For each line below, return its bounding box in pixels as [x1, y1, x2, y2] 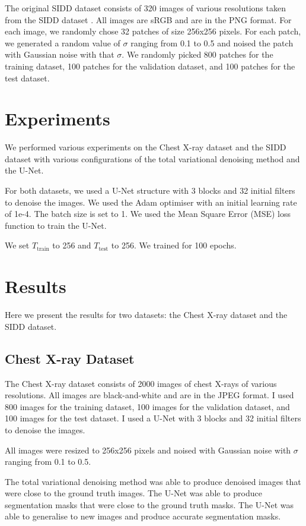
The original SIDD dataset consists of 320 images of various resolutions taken [5, 2, 286, 14]
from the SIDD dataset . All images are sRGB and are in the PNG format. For [5, 13, 292, 26]
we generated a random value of [5, 36, 120, 49]
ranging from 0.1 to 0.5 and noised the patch [130, 36, 294, 49]
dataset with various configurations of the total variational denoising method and [5, 152, 300, 165]
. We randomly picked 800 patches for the [122, 48, 273, 61]
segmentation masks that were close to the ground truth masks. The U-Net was [5, 498, 294, 511]
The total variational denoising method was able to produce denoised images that [5, 475, 301, 487]
